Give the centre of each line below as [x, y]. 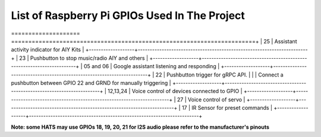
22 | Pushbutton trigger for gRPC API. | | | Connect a [219, 75]
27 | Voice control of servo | [211, 99]
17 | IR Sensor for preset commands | [227, 108]
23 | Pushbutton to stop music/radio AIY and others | [84, 58]
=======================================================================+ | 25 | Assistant [154, 41]
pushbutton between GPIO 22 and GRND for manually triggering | [91, 82]
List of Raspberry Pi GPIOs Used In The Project [128, 15]
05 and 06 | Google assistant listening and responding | [152, 66]
